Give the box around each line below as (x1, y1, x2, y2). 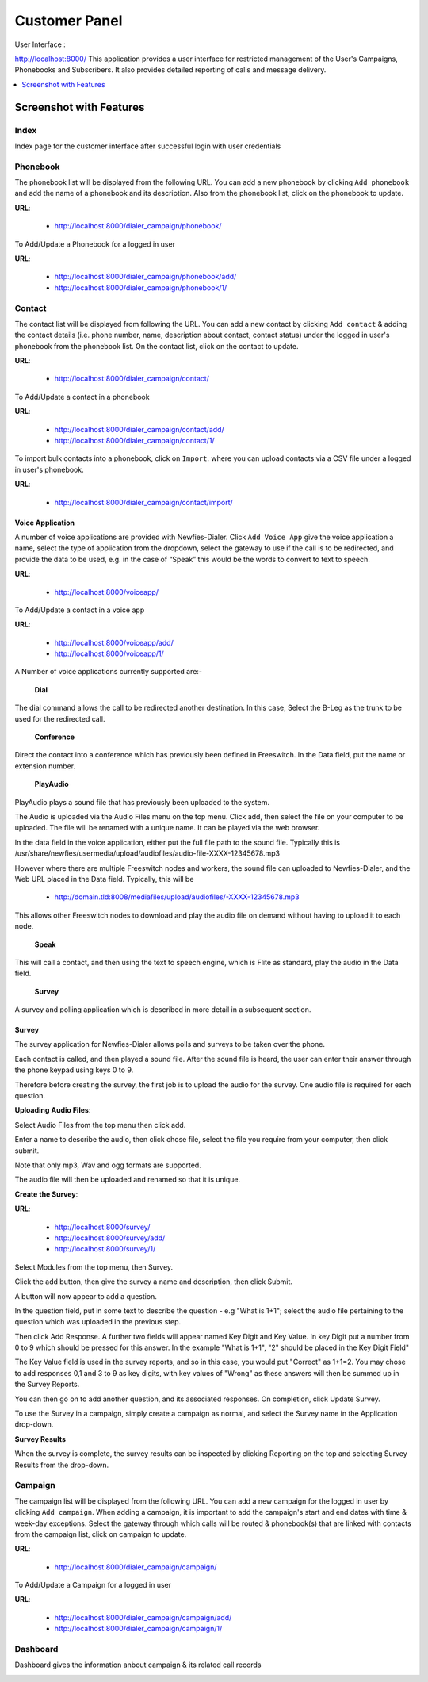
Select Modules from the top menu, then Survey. (14, 1262, 174, 1272)
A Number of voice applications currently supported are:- (14, 667, 202, 676)
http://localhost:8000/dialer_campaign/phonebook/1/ (54, 282, 227, 293)
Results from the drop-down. (14, 1460, 109, 1469)
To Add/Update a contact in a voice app (14, 605, 145, 615)
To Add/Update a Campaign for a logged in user (14, 1580, 172, 1590)
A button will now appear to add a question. (14, 1291, 158, 1301)
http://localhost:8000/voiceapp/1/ (54, 649, 164, 658)
